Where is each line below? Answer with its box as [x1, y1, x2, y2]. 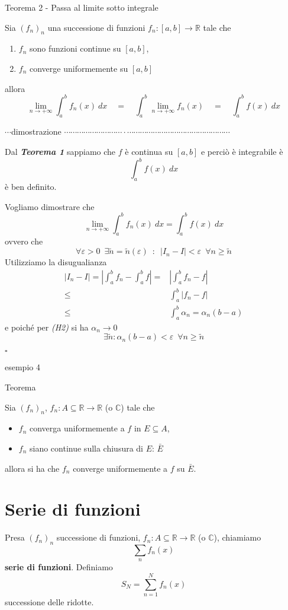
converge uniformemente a [73, 462, 168, 474]
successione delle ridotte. [5, 596, 94, 608]
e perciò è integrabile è [200, 145, 283, 158]
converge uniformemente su [30, 62, 128, 74]
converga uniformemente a [30, 422, 125, 434]
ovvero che [5, 235, 43, 247]
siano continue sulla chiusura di [30, 441, 144, 454]
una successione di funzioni [47, 21, 145, 33]
